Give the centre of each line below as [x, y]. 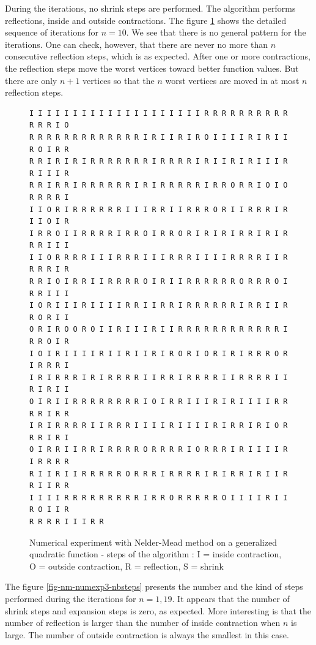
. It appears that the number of [231, 598]
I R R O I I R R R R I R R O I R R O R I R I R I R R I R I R [159, 233]
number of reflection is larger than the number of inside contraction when [143, 623]
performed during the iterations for [71, 598]
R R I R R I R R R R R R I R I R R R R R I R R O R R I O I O [159, 185]
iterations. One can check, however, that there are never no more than [136, 44]
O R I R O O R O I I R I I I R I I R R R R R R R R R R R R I [159, 330]
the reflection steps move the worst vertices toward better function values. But [152, 68]
